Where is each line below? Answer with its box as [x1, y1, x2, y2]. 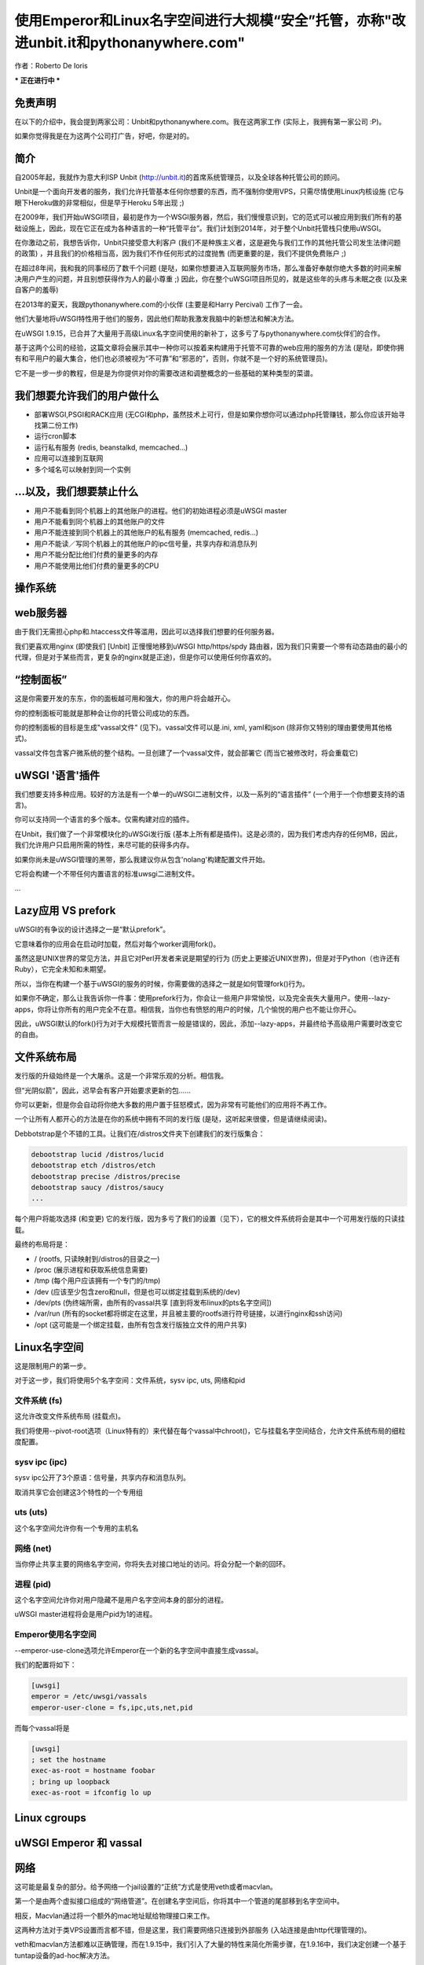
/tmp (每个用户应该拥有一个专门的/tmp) [34, 1276, 161, 1285]
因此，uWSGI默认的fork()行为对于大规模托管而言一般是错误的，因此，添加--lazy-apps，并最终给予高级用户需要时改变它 [14, 1019, 403, 1028]
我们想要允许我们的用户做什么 [14, 389, 159, 402]
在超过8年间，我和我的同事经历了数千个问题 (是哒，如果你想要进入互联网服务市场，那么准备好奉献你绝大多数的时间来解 [14, 263, 402, 273]
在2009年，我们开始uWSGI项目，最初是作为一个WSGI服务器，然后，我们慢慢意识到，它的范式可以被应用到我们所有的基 [14, 212, 403, 222]
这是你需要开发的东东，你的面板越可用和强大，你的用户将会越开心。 [14, 694, 235, 703]
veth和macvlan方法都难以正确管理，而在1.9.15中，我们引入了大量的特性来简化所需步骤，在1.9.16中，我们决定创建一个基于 [14, 1940, 407, 1949]
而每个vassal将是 [14, 1723, 70, 1732]
